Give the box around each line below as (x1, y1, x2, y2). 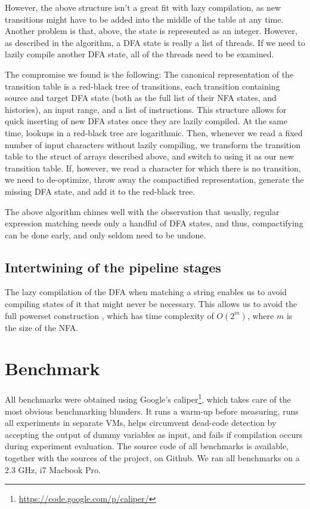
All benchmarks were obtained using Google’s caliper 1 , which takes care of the (5, 391, 291, 406)
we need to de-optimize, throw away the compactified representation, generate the (5, 173, 304, 186)
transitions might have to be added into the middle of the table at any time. (5, 13, 284, 25)
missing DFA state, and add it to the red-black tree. (5, 185, 196, 197)
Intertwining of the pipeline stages (5, 257, 221, 276)
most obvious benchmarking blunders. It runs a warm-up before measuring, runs (5, 404, 299, 417)
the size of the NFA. (5, 321, 79, 333)
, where (247, 309, 274, 321)
